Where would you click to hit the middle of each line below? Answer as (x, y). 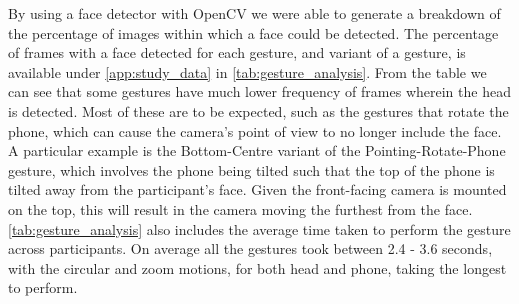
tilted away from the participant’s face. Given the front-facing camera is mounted (257, 189)
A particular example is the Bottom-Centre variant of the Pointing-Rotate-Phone (257, 150)
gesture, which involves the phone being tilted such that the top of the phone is (251, 169)
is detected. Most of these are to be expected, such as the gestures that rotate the (258, 110)
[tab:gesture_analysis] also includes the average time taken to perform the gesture (259, 228)
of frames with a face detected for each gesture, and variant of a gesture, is (237, 52)
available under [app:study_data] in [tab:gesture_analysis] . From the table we (247, 71)
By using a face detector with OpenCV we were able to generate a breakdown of (254, 13)
